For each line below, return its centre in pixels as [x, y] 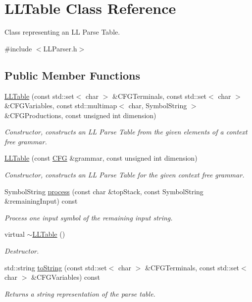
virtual [15, 234]
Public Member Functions [72, 75]
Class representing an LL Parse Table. [62, 32]
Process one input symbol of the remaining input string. [89, 217]
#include [18, 48]
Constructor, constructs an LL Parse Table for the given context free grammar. [125, 175]
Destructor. [22, 251]
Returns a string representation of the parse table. [80, 293]
